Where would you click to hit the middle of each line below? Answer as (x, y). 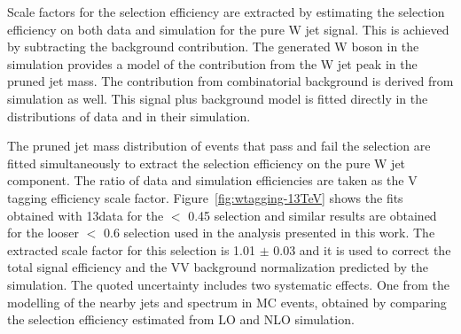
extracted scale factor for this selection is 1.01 (131, 249)
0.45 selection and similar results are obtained (313, 215)
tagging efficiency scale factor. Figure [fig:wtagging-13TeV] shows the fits (205, 197)
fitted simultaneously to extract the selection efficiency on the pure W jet (207, 163)
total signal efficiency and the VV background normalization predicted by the (218, 267)
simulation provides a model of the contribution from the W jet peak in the (212, 63)
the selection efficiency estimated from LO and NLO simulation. (181, 319)
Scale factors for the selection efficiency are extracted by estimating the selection (226, 12)
